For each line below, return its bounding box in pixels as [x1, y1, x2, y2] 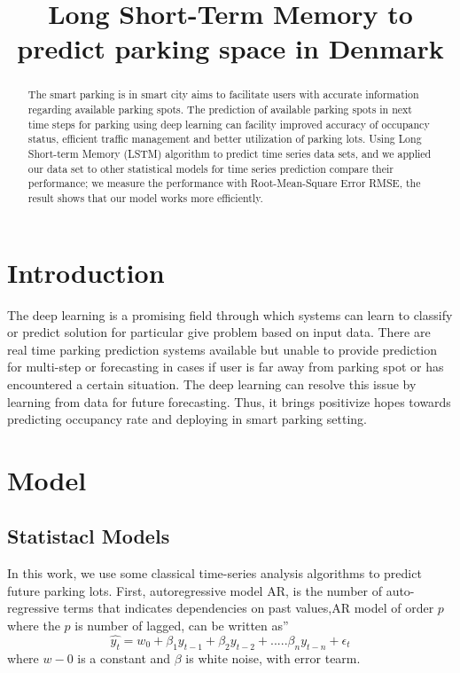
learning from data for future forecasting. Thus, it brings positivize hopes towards [7, 392, 451, 411]
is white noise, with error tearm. [185, 648, 361, 667]
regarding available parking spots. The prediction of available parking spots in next [27, 102, 412, 117]
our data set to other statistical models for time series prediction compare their [27, 160, 394, 176]
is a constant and [77, 648, 171, 667]
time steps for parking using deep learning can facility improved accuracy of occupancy [27, 116, 430, 131]
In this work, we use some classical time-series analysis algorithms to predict [7, 564, 422, 583]
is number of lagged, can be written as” [74, 616, 289, 635]
